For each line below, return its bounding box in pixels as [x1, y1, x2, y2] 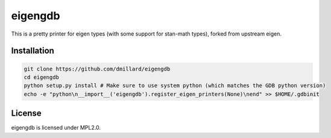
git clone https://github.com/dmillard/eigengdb [24, 65, 171, 72]
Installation [11, 46, 54, 56]
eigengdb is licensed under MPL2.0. [11, 124, 101, 131]
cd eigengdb [24, 74, 60, 81]
